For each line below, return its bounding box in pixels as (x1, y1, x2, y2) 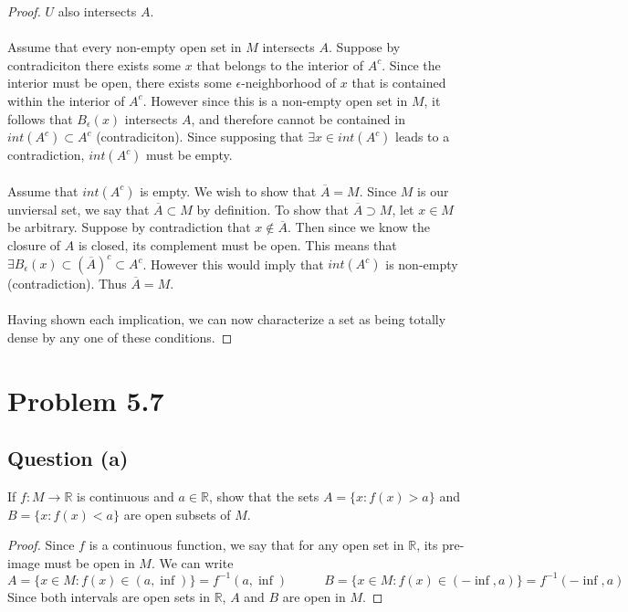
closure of (7, 235, 61, 254)
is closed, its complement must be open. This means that (78, 235, 397, 254)
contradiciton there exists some (7, 55, 182, 74)
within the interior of (7, 90, 125, 110)
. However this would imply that (142, 254, 324, 273)
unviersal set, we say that (7, 199, 150, 218)
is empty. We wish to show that (140, 181, 317, 200)
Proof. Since (7, 535, 75, 554)
